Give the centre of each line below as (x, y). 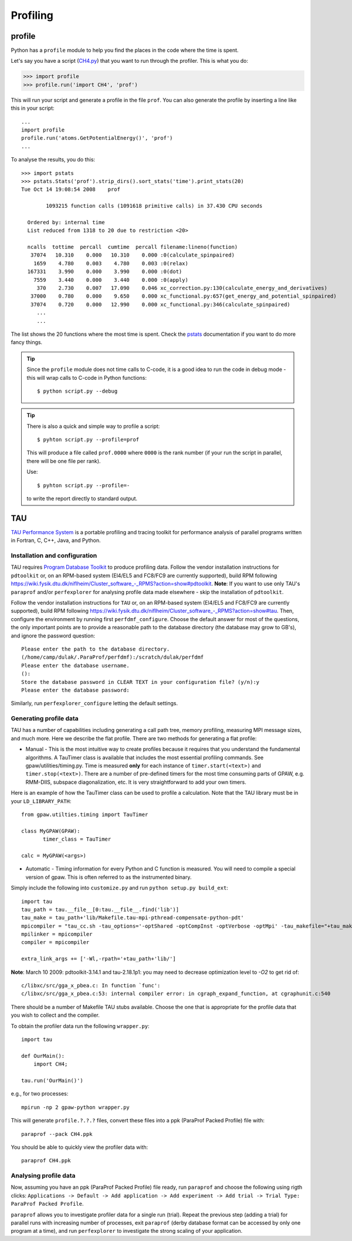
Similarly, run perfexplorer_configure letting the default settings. (94, 703)
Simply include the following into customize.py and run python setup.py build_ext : (119, 888)
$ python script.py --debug (77, 391)
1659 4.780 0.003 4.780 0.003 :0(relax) (111, 263)
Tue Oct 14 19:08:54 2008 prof (71, 190)
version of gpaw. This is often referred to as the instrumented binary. (109, 877)
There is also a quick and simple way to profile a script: (93, 426)
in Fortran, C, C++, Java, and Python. (56, 541)
